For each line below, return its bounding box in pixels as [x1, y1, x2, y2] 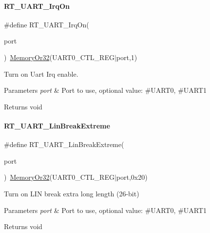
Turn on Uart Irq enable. [4, 68, 78, 79]
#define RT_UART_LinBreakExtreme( [4, 139, 124, 149]
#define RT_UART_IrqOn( [4, 19, 89, 29]
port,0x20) [116, 172, 148, 182]
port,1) [116, 52, 137, 62]
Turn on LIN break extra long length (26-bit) [4, 188, 139, 198]
